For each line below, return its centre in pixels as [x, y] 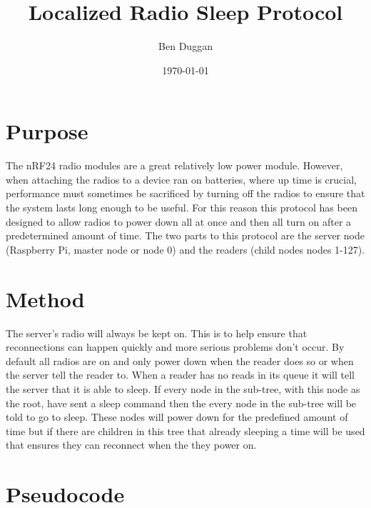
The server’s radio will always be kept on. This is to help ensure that [157, 333]
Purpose [47, 131]
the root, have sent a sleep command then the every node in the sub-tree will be [181, 403]
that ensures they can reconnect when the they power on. [131, 445]
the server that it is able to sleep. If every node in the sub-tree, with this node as [183, 388]
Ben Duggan [185, 46]
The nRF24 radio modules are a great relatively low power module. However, [174, 165]
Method [45, 298]
